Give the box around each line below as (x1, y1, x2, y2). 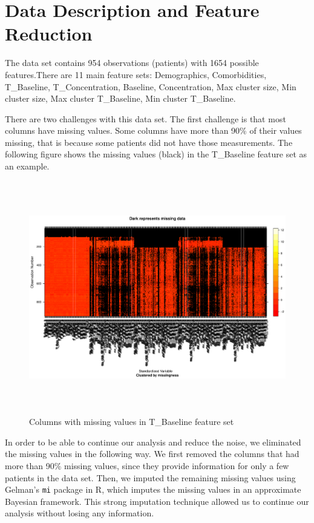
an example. (5, 160, 50, 173)
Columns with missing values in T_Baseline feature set (29, 415, 234, 428)
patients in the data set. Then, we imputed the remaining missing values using (5, 471, 296, 484)
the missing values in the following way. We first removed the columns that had (5, 447, 299, 460)
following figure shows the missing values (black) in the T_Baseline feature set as (5, 148, 307, 160)
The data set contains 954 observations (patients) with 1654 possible (5, 56, 259, 69)
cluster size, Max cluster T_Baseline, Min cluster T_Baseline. (5, 92, 236, 105)
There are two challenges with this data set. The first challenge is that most (5, 112, 286, 125)
